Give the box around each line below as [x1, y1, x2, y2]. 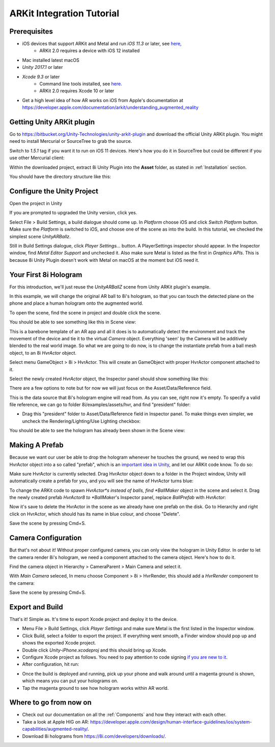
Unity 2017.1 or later [22, 64, 63, 70]
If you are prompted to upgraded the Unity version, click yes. [9, 210, 137, 216]
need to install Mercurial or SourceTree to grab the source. [9, 138, 132, 144]
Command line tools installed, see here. [39, 81, 122, 87]
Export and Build [9, 603, 63, 611]
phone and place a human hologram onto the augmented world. [9, 300, 144, 306]
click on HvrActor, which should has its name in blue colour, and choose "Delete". [9, 511, 180, 517]
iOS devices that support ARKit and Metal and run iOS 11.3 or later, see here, [22, 41, 182, 47]
